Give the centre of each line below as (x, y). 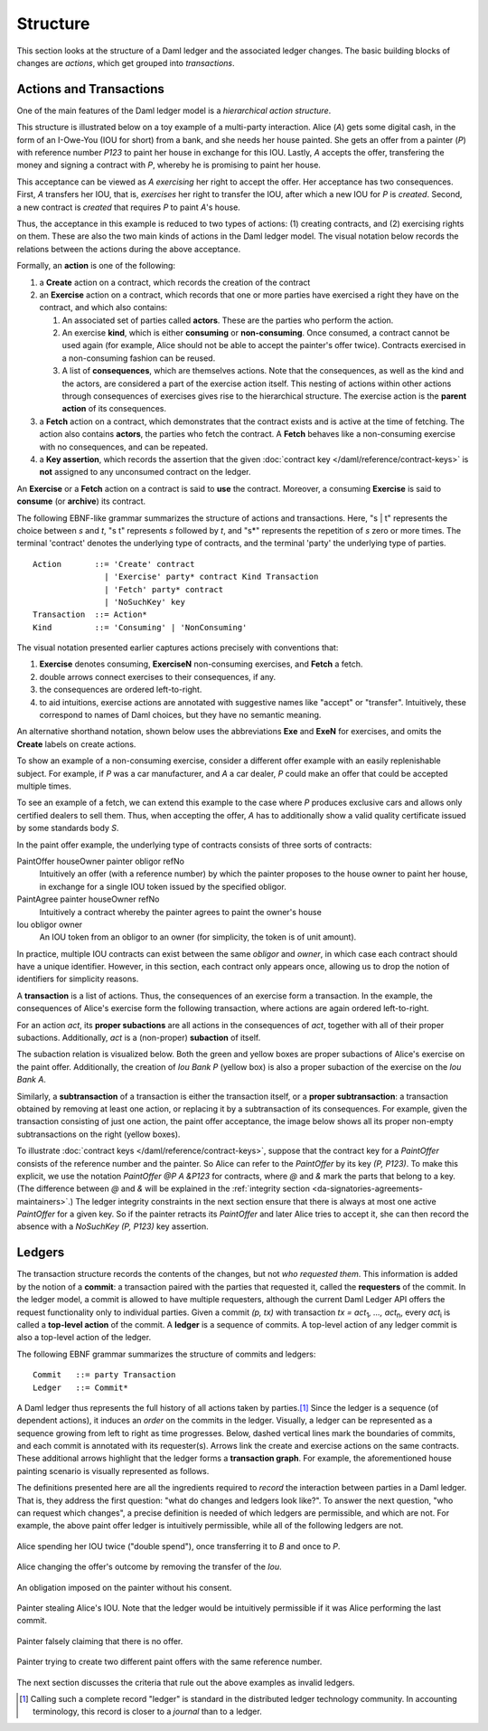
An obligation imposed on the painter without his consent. (124, 1587)
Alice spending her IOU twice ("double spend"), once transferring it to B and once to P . (178, 1546)
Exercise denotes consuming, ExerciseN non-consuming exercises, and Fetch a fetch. (201, 664)
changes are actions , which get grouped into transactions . (126, 62)
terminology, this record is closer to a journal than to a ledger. (147, 1712)
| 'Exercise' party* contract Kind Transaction (211, 577)
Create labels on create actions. (76, 744)
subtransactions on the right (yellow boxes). (99, 1134)
